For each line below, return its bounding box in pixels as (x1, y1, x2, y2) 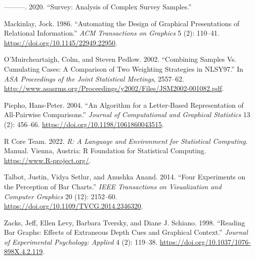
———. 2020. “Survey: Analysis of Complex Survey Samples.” (4, 1, 192, 11)
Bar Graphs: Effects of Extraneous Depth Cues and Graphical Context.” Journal (4, 227, 248, 237)
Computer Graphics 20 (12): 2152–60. (4, 191, 117, 201)
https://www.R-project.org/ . (4, 155, 91, 165)
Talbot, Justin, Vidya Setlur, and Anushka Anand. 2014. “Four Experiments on (4, 172, 246, 182)
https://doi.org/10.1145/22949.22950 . (4, 37, 118, 47)
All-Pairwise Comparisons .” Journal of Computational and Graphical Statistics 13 (4, 109, 251, 120)
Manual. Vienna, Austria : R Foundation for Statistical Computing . (4, 145, 207, 156)
